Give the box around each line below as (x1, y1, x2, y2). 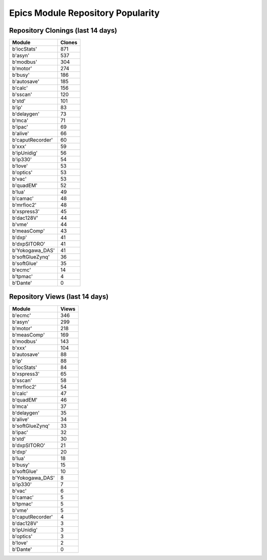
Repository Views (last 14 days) (9, 293, 109, 301)
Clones (60, 39, 78, 46)
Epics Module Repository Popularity (9, 7, 160, 18)
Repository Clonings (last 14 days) (9, 26, 117, 35)
